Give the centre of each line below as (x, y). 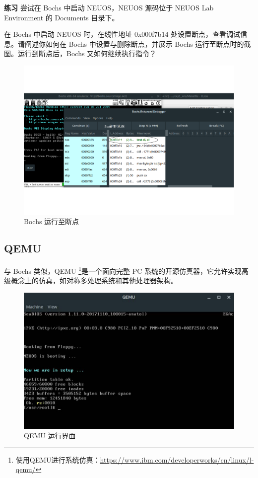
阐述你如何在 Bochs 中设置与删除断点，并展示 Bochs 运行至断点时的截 (138, 43)
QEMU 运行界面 (50, 436)
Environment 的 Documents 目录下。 (62, 17)
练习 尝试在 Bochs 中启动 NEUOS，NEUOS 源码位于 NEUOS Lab (109, 7)
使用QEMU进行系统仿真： (58, 459)
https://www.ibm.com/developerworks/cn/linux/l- (177, 459)
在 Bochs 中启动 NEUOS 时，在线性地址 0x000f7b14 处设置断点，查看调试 (122, 34)
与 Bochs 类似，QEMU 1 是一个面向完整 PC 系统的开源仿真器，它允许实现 (123, 270)
